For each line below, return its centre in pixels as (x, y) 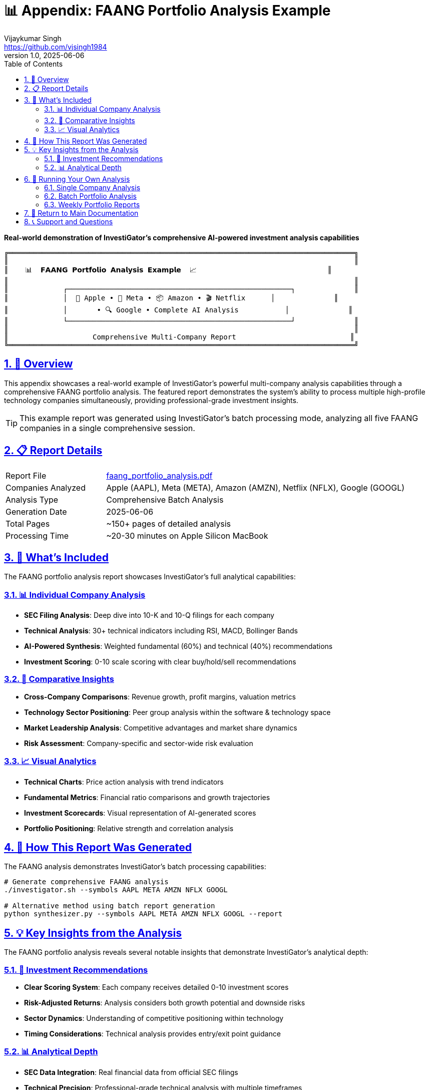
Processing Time (37, 536)
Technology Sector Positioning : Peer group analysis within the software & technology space (177, 712)
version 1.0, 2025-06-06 (44, 55)
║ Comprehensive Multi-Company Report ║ (179, 337)
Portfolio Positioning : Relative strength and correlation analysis (129, 828)
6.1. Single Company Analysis (92, 187)
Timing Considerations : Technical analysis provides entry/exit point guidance (152, 1033)
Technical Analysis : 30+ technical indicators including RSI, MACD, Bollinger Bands (161, 631)
